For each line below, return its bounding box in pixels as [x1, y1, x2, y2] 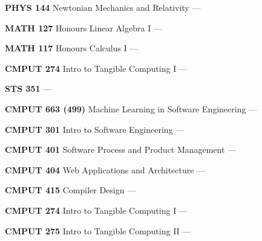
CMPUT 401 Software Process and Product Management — [5, 143, 237, 156]
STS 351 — [5, 82, 52, 95]
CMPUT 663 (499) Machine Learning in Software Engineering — [5, 102, 258, 115]
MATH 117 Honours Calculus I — [5, 42, 139, 54]
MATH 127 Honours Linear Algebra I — [5, 21, 162, 34]
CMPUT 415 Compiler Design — [5, 184, 136, 196]
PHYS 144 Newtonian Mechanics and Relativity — [5, 1, 201, 13]
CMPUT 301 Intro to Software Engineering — [5, 123, 185, 135]
